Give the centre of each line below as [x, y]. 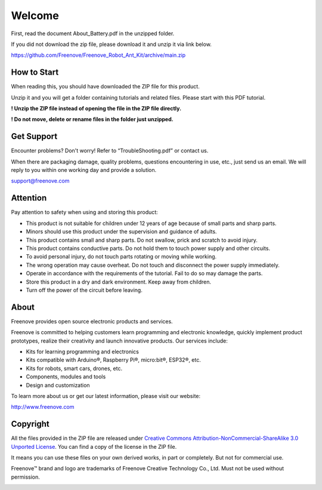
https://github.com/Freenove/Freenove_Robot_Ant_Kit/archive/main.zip [98, 55]
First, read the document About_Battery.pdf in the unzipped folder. [93, 33]
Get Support [34, 136]
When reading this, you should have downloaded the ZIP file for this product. [105, 87]
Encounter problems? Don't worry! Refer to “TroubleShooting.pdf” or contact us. [110, 151]
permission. [25, 477]
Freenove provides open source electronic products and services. [92, 321]
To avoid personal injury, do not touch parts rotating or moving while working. [121, 257]
